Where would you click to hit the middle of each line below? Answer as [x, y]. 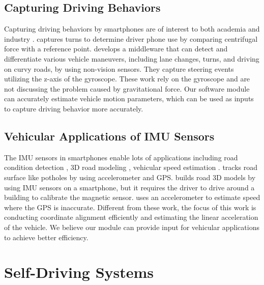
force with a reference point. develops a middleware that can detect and [116, 49]
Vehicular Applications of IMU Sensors [109, 136]
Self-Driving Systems [79, 272]
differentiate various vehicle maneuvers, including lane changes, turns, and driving [132, 58]
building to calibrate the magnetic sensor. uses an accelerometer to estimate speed [132, 197]
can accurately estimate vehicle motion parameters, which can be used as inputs [129, 98]
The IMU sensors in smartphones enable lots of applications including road [121, 157]
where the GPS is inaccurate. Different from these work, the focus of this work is [130, 207]
